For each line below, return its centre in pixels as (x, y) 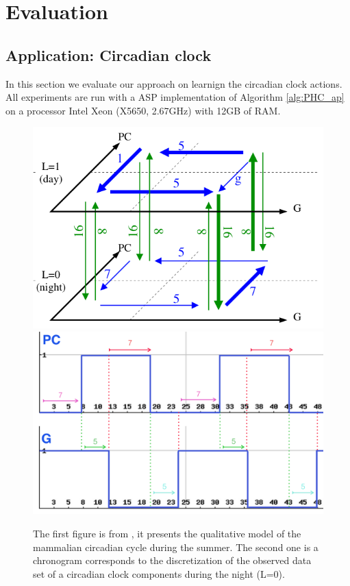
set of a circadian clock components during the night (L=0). (159, 573)
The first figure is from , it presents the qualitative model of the (167, 533)
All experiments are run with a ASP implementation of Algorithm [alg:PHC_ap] (175, 97)
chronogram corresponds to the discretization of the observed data (172, 560)
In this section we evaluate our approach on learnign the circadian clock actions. (174, 83)
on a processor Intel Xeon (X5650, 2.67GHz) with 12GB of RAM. (143, 110)
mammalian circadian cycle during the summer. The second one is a (176, 547)
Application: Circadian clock (109, 54)
